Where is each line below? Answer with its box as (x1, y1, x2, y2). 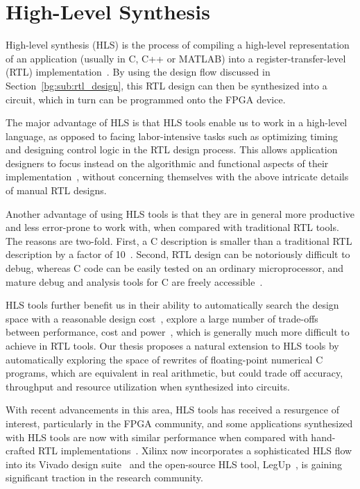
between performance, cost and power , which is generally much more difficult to (6, 325, 350, 339)
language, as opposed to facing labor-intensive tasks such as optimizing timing (6, 128, 338, 143)
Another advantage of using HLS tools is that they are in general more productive (6, 206, 355, 221)
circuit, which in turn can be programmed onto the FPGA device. (6, 92, 286, 106)
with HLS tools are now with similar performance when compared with (6, 429, 308, 444)
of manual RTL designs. (6, 183, 107, 198)
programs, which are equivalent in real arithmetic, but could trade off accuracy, (6, 366, 343, 380)
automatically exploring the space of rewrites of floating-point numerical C (6, 352, 323, 366)
